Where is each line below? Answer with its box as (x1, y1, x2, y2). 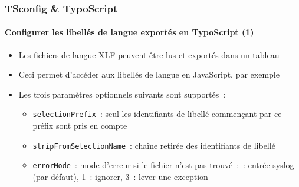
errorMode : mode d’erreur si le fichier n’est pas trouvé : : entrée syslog (32, 159, 294, 171)
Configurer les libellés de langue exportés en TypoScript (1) (5, 26, 254, 38)
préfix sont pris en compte (32, 119, 127, 132)
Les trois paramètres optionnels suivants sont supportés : (18, 88, 226, 100)
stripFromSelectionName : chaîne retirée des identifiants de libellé (32, 139, 275, 151)
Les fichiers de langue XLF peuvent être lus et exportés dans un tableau (18, 48, 280, 61)
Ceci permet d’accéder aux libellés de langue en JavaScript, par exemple (18, 68, 280, 81)
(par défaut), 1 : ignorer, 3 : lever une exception (32, 170, 208, 182)
